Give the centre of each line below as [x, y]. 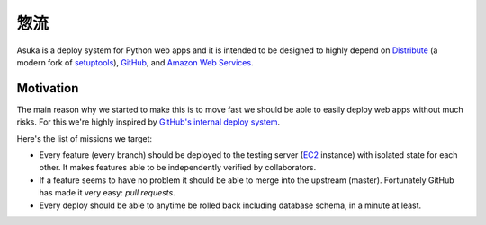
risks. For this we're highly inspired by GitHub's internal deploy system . [148, 122]
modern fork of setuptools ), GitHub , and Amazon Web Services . [135, 62]
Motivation [48, 88]
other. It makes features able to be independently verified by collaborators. [178, 168]
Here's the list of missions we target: [85, 138]
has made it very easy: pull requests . [107, 193]
